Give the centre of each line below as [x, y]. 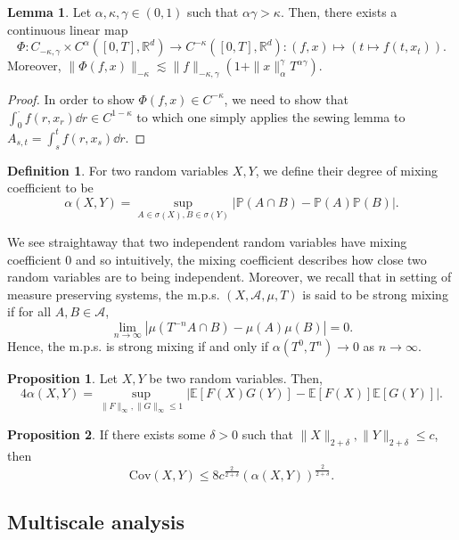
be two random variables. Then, [236, 378]
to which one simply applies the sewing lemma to [271, 116]
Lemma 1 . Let [49, 12]
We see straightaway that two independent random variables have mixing [207, 242]
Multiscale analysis [96, 522]
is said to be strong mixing [375, 294]
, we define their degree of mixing [346, 170]
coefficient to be [50, 188]
